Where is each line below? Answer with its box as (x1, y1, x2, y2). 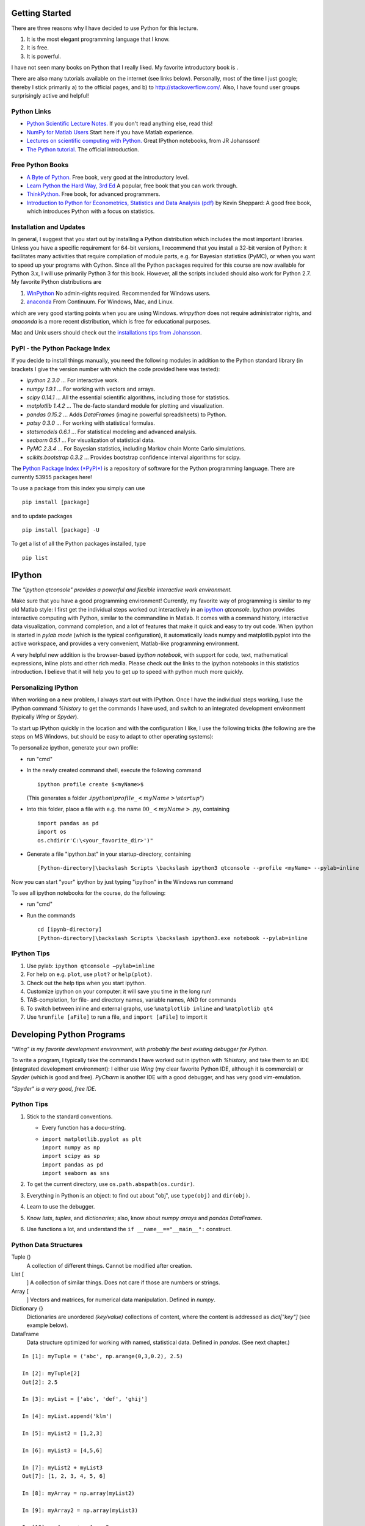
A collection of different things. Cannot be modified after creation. (26, 1262, 192, 1269)
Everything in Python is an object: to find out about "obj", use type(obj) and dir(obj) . (26, 1192, 250, 1199)
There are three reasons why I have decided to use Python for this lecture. (11, 24, 198, 32)
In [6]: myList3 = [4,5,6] (22, 1447, 103, 1454)
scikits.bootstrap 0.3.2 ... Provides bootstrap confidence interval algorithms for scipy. (26, 454, 241, 461)
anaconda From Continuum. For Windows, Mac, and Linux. (26, 298, 174, 305)
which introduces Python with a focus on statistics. (26, 208, 155, 215)
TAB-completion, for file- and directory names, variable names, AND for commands (26, 996, 237, 1003)
